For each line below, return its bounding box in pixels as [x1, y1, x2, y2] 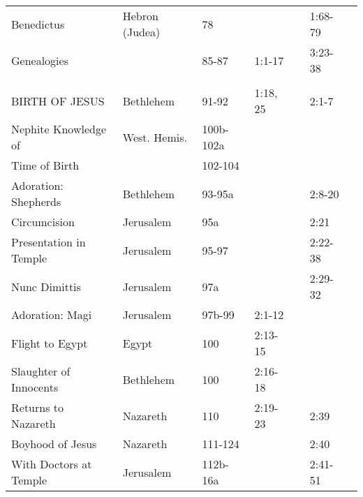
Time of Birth [11, 157, 80, 173]
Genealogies [11, 52, 68, 68]
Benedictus [11, 15, 65, 32]
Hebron [122, 8, 158, 24]
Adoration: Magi [11, 306, 92, 322]
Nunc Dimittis [11, 278, 81, 295]
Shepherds [11, 193, 61, 209]
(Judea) [122, 24, 161, 40]
